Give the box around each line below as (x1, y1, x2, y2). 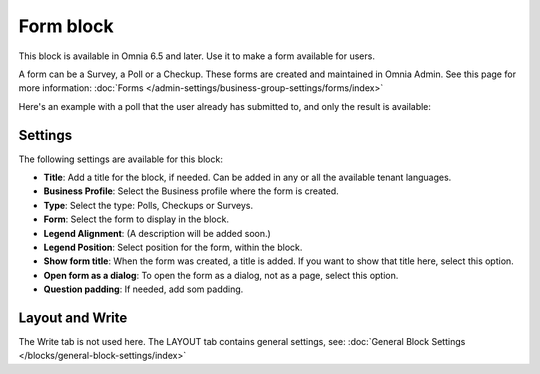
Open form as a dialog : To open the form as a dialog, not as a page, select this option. (43, 269, 399, 281)
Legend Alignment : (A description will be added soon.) (43, 227, 272, 239)
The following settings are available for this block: (18, 153, 224, 165)
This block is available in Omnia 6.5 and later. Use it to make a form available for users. (18, 50, 375, 62)
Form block (18, 15, 114, 37)
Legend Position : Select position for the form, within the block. (43, 241, 303, 253)
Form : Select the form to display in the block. (43, 213, 230, 225)
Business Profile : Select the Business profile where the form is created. (43, 185, 339, 197)
